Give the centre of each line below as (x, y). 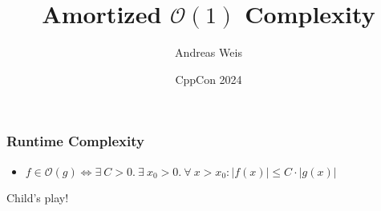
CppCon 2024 (209, 79)
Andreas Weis (209, 52)
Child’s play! (38, 198)
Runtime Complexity (75, 141)
